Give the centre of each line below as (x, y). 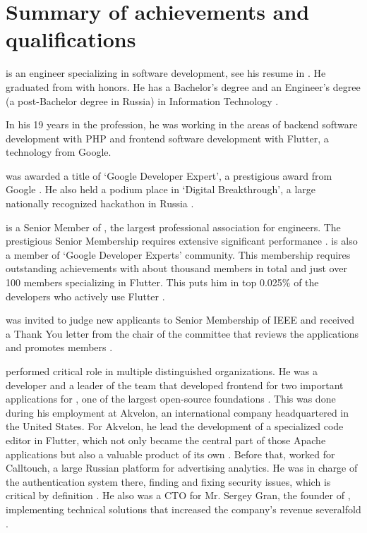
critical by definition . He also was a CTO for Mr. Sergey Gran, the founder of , (178, 495)
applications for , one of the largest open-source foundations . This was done (171, 399)
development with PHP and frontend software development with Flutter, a (167, 138)
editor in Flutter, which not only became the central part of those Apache (166, 440)
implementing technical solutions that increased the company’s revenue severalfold (183, 509)
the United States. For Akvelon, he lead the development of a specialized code (175, 426)
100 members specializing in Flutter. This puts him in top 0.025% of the (162, 282)
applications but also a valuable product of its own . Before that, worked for (170, 454)
